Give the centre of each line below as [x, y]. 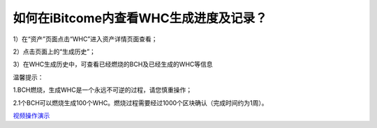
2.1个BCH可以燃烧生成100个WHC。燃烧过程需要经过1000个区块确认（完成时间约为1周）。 [140, 103]
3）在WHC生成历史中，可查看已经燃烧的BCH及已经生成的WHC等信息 [113, 64]
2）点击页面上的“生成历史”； [54, 51]
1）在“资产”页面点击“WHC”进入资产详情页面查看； [85, 39]
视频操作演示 [31, 115]
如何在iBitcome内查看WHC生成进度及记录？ [140, 18]
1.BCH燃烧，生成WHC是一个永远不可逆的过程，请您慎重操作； [102, 90]
